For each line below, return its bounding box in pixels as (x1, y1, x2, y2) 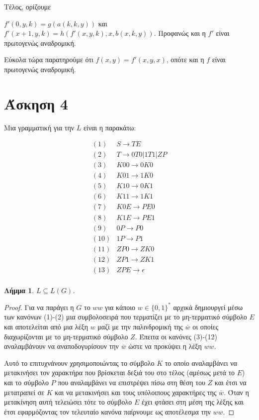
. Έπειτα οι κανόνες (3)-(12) (135, 331, 217, 341)
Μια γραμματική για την (4, 122, 75, 132)
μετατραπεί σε (4, 387, 45, 397)
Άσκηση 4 (4, 93, 68, 113)
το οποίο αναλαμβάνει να (165, 357, 237, 368)
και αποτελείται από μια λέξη (4, 321, 88, 331)
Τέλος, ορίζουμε (4, 1, 51, 11)
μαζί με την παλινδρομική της (97, 321, 183, 331)
